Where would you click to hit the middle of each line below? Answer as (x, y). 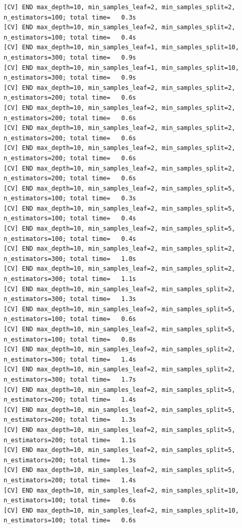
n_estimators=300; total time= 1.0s (70, 259)
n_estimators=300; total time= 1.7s (70, 379)
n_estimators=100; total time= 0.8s (70, 339)
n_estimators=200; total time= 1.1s (70, 440)
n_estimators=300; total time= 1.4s (70, 359)
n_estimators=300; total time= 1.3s (70, 299)
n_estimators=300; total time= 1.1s (70, 279)
